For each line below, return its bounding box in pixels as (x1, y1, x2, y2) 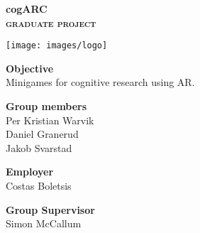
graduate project (6, 15, 96, 30)
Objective (6, 60, 54, 75)
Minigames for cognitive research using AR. (6, 75, 195, 90)
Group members (6, 99, 87, 114)
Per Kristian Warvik (6, 112, 94, 127)
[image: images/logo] (6, 40, 108, 51)
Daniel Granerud (6, 126, 79, 141)
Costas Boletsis (6, 178, 72, 193)
